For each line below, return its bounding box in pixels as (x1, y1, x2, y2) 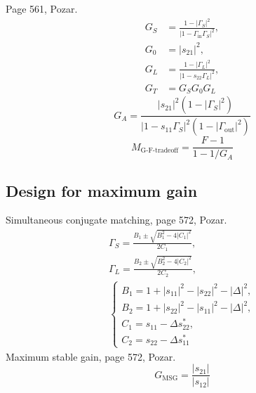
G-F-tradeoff (140, 146, 179, 154)
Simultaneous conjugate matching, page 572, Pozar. (6, 212, 227, 227)
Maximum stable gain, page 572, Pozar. (6, 349, 176, 363)
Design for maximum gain (6, 179, 198, 201)
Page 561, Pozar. (6, 1, 78, 15)
